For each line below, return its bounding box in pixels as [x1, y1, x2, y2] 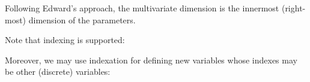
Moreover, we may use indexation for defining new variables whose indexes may [5, 53, 297, 66]
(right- [281, 2, 306, 14]
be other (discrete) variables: [5, 65, 111, 78]
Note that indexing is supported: [5, 34, 125, 46]
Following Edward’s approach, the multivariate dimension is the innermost [5, 2, 279, 14]
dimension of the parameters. [28, 13, 136, 26]
